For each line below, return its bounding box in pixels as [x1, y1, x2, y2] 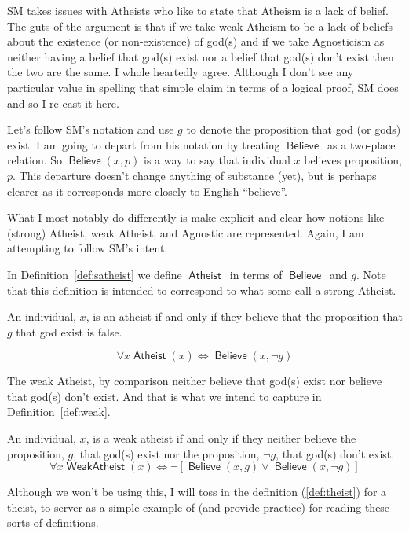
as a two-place [327, 136, 396, 153]
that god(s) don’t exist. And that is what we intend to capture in [7, 388, 322, 404]
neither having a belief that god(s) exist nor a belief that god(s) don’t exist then [7, 48, 394, 64]
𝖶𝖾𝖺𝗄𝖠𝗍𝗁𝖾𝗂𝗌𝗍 [66, 461, 126, 473]
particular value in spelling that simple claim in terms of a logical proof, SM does [7, 79, 399, 95]
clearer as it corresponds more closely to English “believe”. [7, 182, 287, 199]
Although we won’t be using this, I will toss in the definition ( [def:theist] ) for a [7, 483, 387, 500]
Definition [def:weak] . [7, 403, 111, 420]
